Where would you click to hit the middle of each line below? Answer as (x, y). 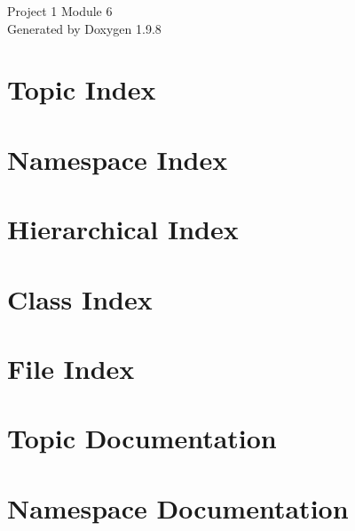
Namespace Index (118, 159)
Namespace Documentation (178, 507)
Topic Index (82, 89)
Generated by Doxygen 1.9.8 (84, 28)
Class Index (80, 298)
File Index (71, 368)
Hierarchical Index (123, 229)
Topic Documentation (142, 438)
